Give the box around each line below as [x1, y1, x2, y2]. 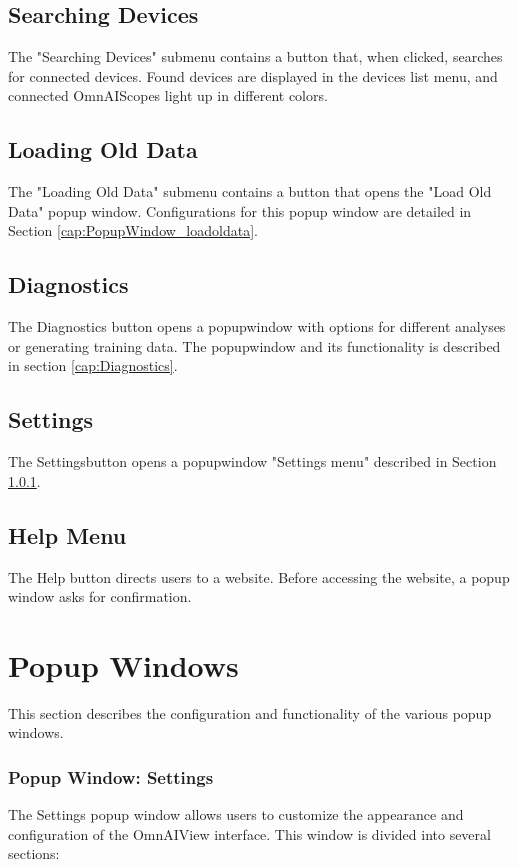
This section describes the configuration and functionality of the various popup [8, 702, 492, 723]
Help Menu [8, 519, 127, 550]
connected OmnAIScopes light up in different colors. [8, 85, 328, 106]
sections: [8, 843, 60, 864]
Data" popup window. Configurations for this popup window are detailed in [8, 200, 472, 221]
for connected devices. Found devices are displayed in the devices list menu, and [8, 65, 498, 86]
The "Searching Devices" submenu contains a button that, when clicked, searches [8, 46, 503, 67]
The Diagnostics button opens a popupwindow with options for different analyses [8, 316, 506, 337]
